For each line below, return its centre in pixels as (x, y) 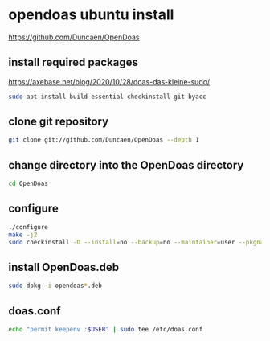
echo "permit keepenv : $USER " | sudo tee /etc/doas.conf (106, 329)
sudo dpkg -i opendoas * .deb (55, 286)
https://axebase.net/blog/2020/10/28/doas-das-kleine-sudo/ (109, 81)
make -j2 (23, 235)
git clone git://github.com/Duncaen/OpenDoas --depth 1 (104, 140)
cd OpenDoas (28, 184)
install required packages (74, 62)
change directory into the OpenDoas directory (126, 165)
